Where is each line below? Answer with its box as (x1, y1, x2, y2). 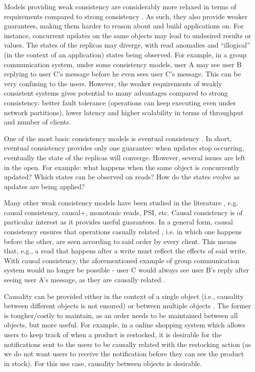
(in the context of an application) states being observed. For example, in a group (4, 49, 247, 59)
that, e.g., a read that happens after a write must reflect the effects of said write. (4, 246, 247, 256)
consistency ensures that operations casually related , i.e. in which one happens (4, 226, 242, 237)
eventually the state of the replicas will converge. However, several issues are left (4, 152, 246, 162)
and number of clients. (4, 117, 71, 127)
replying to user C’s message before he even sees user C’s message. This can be (4, 69, 241, 79)
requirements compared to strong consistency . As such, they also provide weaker (4, 11, 248, 21)
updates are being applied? (4, 181, 85, 191)
